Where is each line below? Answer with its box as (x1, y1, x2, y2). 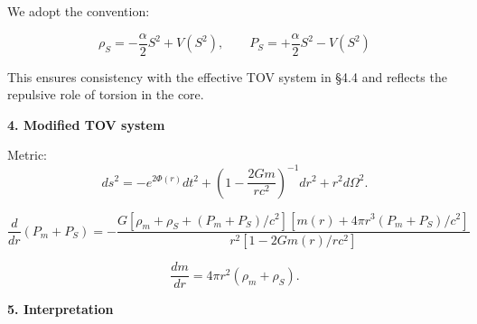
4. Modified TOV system (7, 115, 165, 134)
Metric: (7, 145, 47, 164)
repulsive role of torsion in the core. (7, 85, 204, 104)
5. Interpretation (7, 300, 114, 319)
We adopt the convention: (7, 2, 150, 20)
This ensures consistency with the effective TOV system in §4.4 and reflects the (7, 67, 447, 86)
